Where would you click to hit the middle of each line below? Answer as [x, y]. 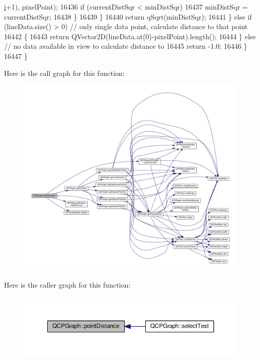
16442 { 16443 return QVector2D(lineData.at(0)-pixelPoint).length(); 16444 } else [130, 36]
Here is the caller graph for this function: [67, 285]
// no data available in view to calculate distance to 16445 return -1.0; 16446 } [126, 46]
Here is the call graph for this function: [64, 73]
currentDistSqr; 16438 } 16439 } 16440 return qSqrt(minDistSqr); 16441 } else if [128, 16]
